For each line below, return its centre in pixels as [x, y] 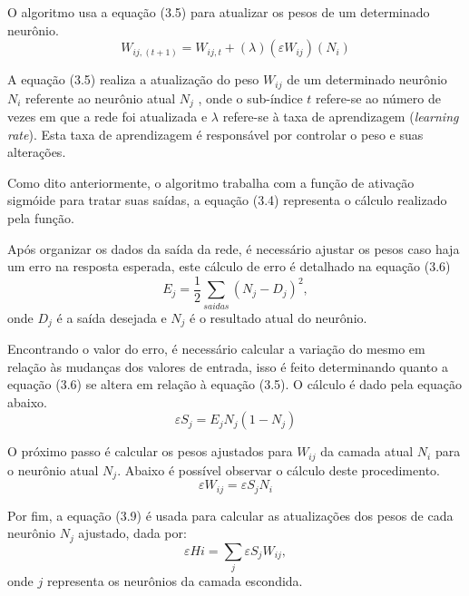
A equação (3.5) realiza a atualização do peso [133, 79]
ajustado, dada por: [132, 533]
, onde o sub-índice [250, 98]
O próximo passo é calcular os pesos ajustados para [150, 451]
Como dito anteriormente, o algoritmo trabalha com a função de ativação [211, 182]
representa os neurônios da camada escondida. [175, 581]
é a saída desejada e [112, 317]
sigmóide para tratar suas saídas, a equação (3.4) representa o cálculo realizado [227, 200]
